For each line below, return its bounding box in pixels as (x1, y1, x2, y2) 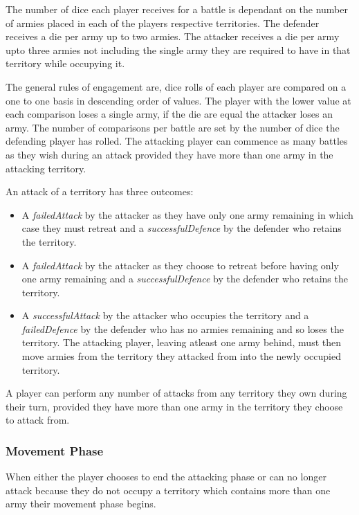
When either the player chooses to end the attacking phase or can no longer (6, 469, 326, 484)
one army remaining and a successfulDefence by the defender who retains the (21, 271, 348, 286)
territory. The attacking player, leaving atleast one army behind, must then (21, 335, 341, 350)
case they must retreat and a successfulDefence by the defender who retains (21, 221, 342, 235)
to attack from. (6, 413, 70, 427)
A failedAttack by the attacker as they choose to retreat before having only (21, 257, 339, 272)
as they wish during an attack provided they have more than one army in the (6, 147, 333, 161)
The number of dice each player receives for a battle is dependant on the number (6, 2, 348, 16)
